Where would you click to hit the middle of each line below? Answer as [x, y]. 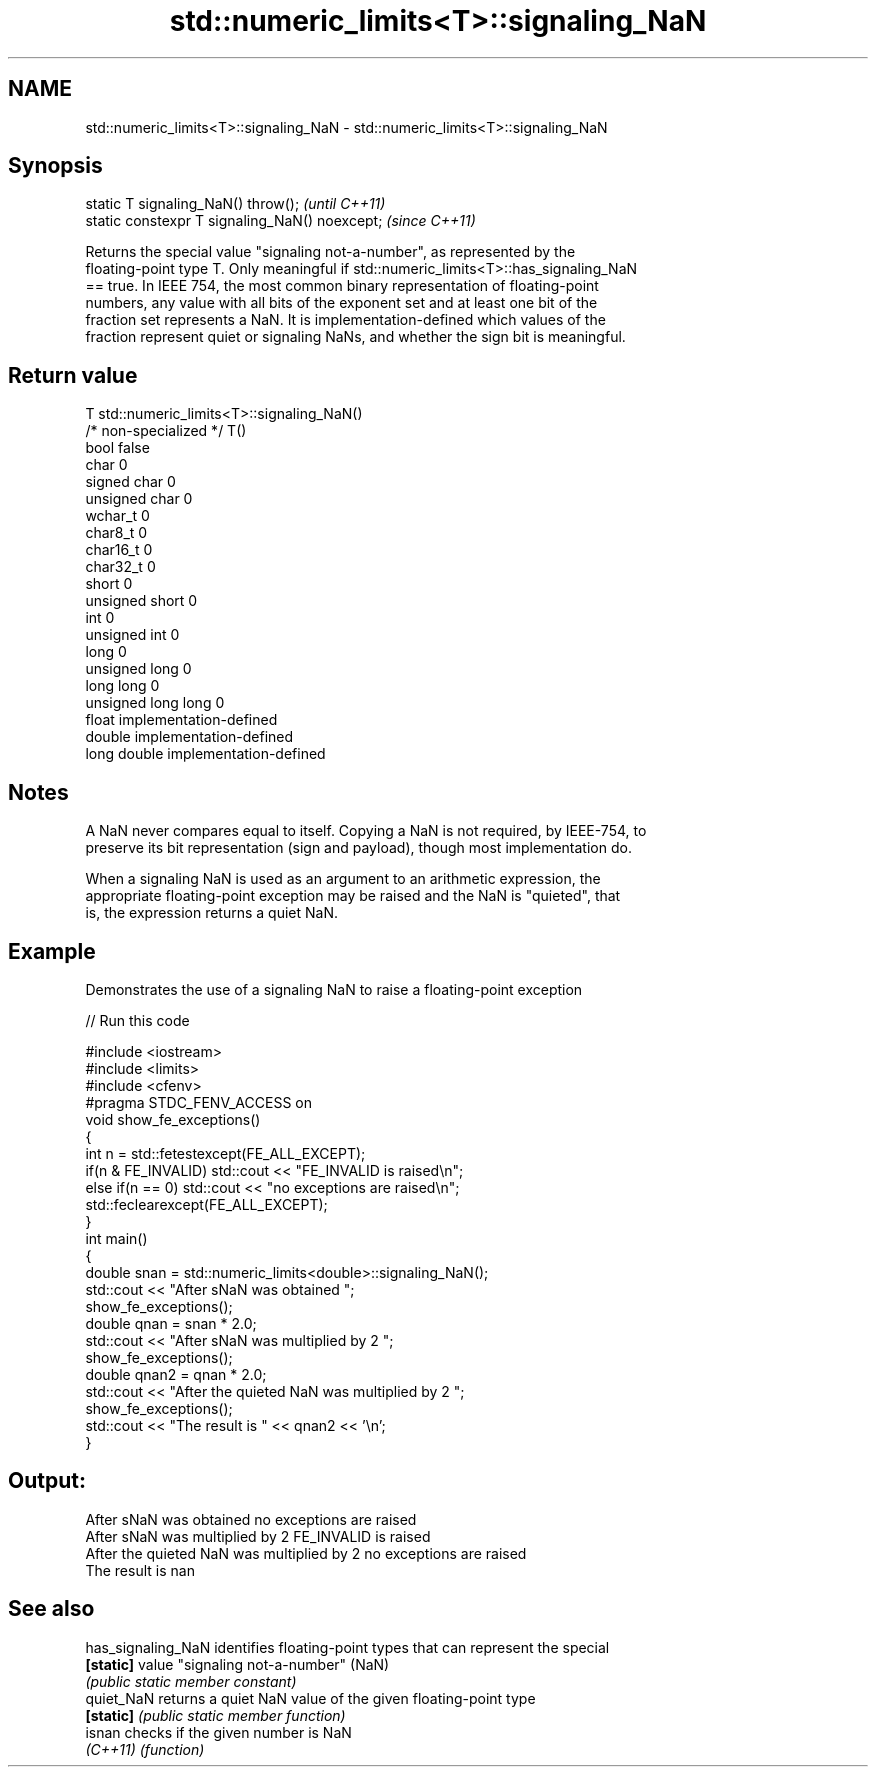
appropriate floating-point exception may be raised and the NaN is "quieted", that [353, 896]
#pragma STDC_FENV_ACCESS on [198, 1102]
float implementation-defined [181, 720]
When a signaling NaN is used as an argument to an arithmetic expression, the [343, 879]
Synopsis [55, 166]
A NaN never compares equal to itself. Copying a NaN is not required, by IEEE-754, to [366, 831]
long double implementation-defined [205, 754]
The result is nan [140, 1570]
